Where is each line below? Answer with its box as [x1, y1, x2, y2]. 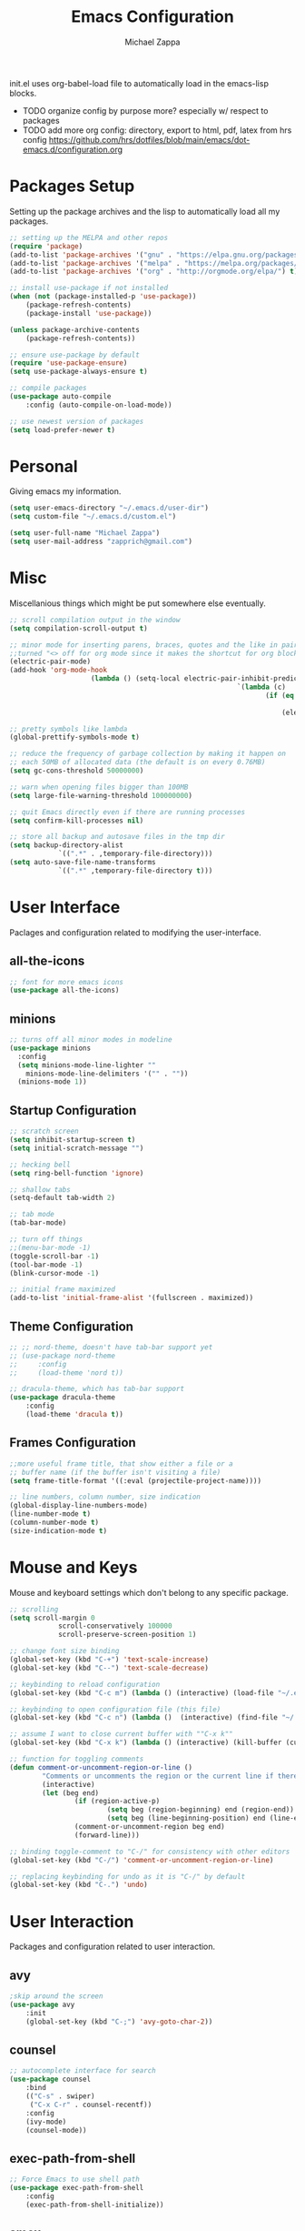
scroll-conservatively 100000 [57, 1621, 172, 1630]
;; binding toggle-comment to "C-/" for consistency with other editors [9, 1847, 290, 1856]
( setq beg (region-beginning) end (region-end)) [106, 1805, 295, 1814]
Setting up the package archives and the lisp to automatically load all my [9, 206, 280, 217]
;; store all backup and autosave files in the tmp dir [9, 833, 225, 842]
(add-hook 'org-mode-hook [9, 666, 107, 675]
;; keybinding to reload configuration [9, 1680, 161, 1689]
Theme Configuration [9, 1318, 134, 1334]
